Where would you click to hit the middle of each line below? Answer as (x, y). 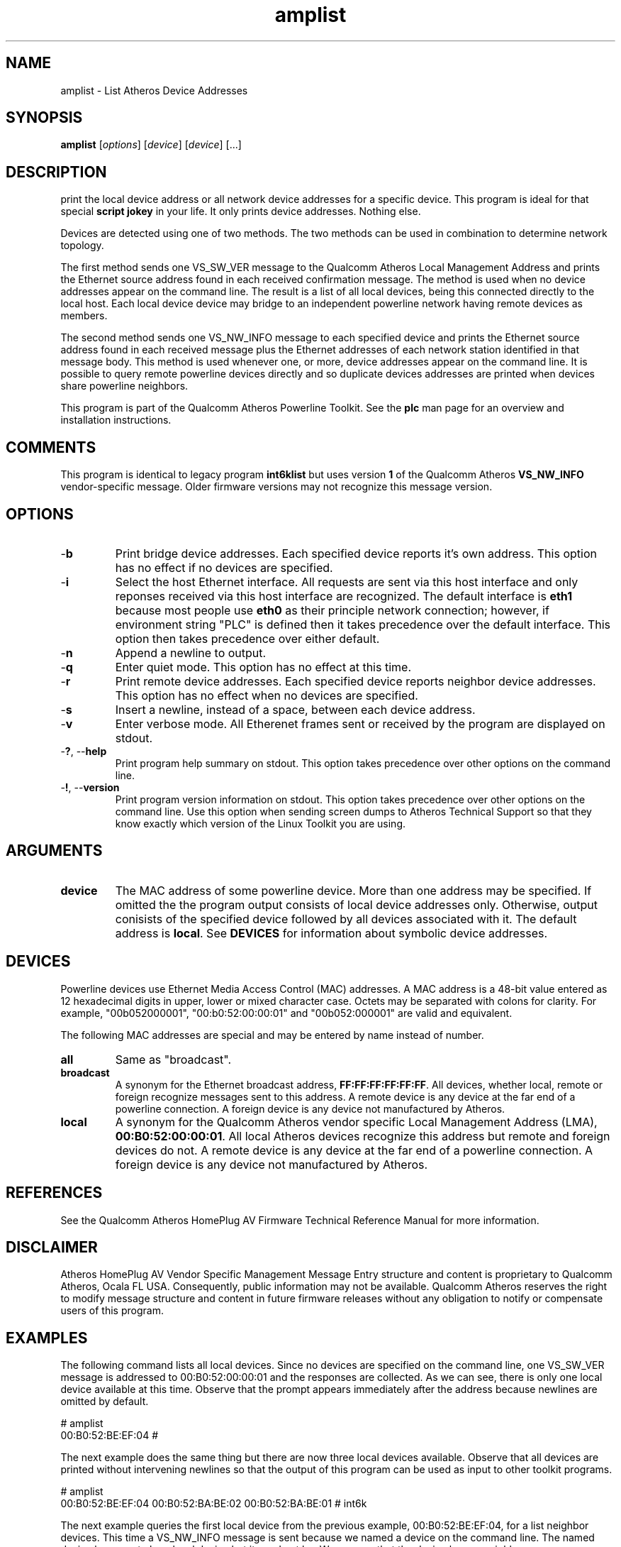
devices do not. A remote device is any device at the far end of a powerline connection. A (354, 1150)
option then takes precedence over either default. (247, 638)
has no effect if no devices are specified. (224, 567)
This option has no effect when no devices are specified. (267, 695)
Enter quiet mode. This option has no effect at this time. (263, 667)
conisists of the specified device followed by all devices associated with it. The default (346, 919)
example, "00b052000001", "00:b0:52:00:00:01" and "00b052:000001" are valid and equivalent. (286, 1013)
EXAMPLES (47, 1338)
